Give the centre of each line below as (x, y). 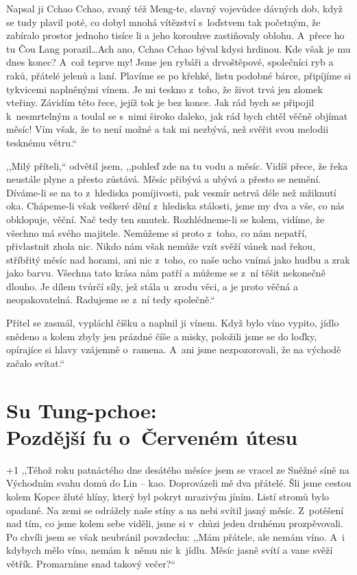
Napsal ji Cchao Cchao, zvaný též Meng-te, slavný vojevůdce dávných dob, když (174, 8)
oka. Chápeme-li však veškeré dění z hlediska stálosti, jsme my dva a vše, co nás (175, 206)
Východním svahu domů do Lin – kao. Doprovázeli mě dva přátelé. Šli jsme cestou (179, 483)
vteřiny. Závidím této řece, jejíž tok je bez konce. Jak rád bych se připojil (160, 102)
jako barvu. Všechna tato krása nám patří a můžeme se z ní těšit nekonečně (166, 273)
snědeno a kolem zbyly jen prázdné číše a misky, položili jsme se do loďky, (162, 336)
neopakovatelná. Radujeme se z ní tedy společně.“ (111, 299)
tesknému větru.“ (41, 142)
